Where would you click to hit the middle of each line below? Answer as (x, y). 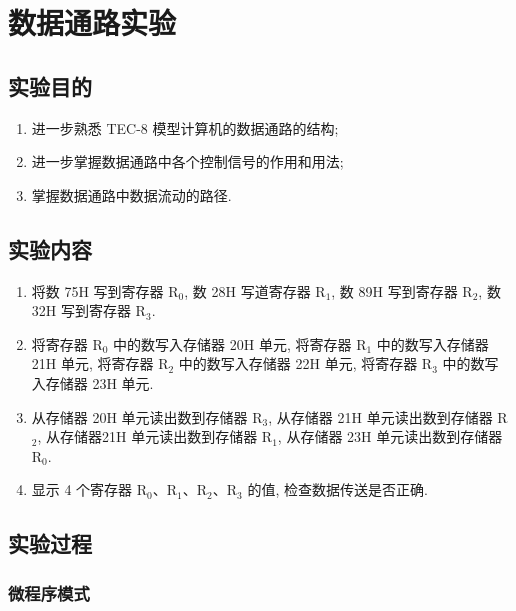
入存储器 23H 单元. (92, 382)
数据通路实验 (92, 22)
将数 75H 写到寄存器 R (105, 290)
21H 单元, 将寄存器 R (100, 363)
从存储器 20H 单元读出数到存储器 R (147, 416)
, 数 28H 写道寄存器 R (255, 290)
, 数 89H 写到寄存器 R (402, 290)
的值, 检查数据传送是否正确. (337, 489)
